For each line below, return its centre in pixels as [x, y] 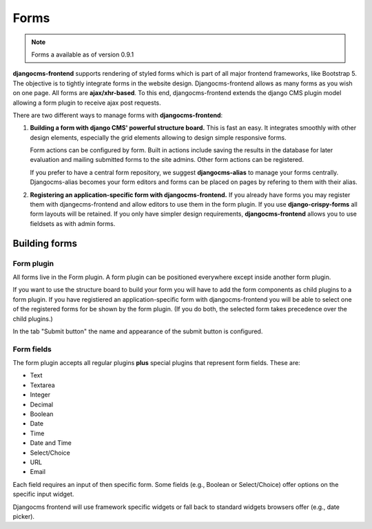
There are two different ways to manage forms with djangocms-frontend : [118, 115]
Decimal [42, 404]
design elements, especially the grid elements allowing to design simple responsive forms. [158, 137]
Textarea [42, 385]
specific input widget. [43, 494]
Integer [40, 395]
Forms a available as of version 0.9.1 [83, 54]
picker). [23, 516]
